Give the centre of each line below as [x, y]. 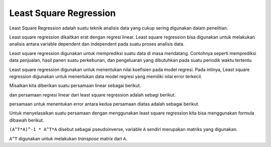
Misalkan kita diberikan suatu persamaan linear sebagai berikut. [75, 85]
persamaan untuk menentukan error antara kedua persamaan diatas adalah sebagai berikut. [104, 104]
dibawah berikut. [27, 120]
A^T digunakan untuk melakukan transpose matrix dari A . [68, 138]
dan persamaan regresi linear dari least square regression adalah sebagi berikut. [92, 94]
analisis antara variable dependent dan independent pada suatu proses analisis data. [97, 44]
